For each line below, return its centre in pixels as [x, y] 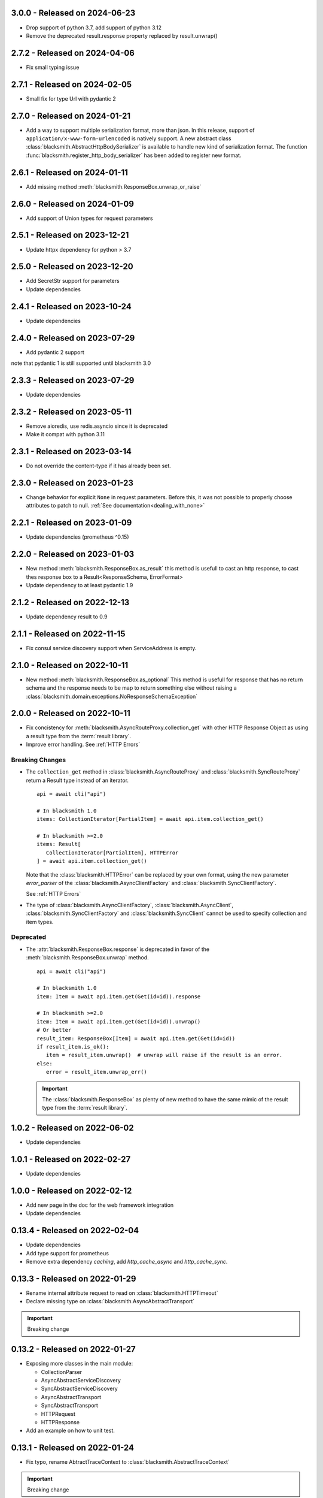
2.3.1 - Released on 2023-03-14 [71, 451]
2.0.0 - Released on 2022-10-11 [71, 713]
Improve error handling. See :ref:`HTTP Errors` [83, 745]
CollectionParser [62, 1372]
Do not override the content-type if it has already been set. [99, 466]
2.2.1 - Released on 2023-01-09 [71, 523]
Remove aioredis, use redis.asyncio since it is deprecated [97, 426]
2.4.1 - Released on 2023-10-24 [71, 306]
